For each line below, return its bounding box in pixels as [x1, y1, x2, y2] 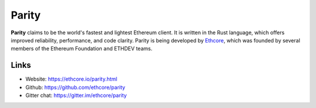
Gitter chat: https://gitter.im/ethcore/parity [25, 92, 127, 99]
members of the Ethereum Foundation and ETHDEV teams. [11, 45, 153, 52]
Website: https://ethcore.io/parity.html [25, 75, 118, 82]
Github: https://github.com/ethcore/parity [25, 84, 126, 91]
